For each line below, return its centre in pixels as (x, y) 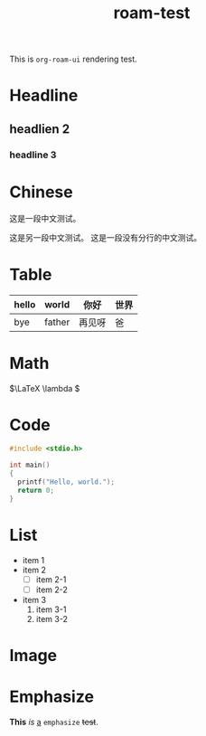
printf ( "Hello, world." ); (66, 482)
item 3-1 (51, 609)
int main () (30, 465)
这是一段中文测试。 (45, 218)
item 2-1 (51, 579)
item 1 (33, 560)
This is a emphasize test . (54, 722)
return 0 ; (36, 490)
